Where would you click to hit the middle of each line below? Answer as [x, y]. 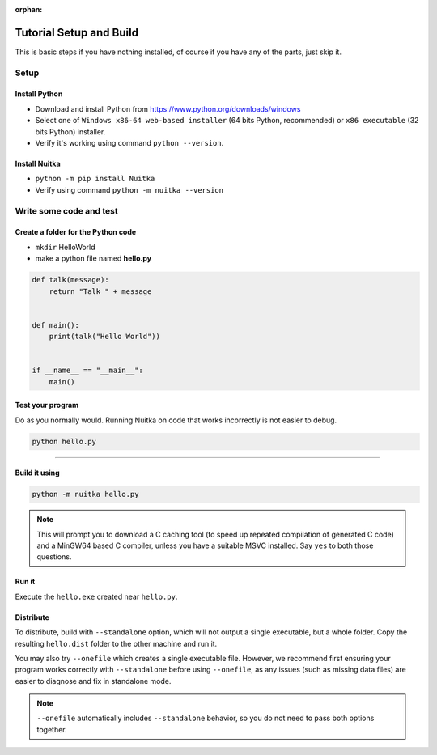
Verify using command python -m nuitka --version [129, 189]
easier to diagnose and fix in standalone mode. [93, 681]
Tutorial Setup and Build [77, 32]
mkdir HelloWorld [66, 247]
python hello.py [64, 441]
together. [52, 729]
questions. [54, 557]
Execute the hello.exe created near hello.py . [96, 596]
